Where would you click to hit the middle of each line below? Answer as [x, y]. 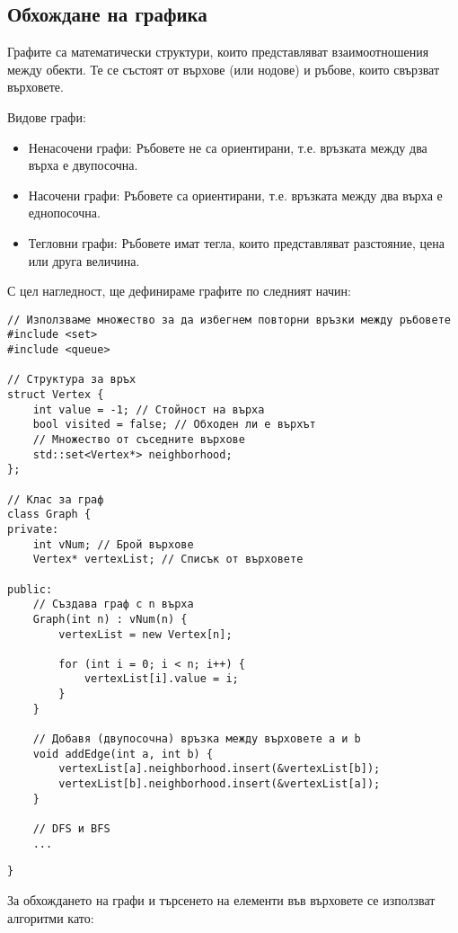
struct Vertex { [56, 395]
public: [30, 589]
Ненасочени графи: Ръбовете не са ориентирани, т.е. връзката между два [228, 147]
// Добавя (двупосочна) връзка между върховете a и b [197, 739]
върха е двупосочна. [83, 165]
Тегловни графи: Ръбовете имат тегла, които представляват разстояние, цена [236, 242]
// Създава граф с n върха [113, 604]
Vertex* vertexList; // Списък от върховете [168, 560]
